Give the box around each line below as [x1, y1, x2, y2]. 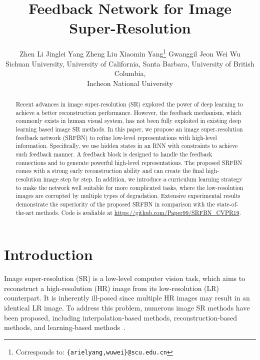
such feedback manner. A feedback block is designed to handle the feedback [15, 150, 212, 158]
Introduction [4, 244, 93, 264]
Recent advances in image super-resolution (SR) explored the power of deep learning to [15, 100, 243, 108]
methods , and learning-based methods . [4, 322, 125, 332]
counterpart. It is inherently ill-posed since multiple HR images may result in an [4, 292, 250, 303]
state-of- [216, 200, 238, 208]
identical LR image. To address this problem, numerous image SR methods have [4, 302, 250, 313]
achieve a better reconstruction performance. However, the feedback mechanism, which [15, 108, 241, 116]
